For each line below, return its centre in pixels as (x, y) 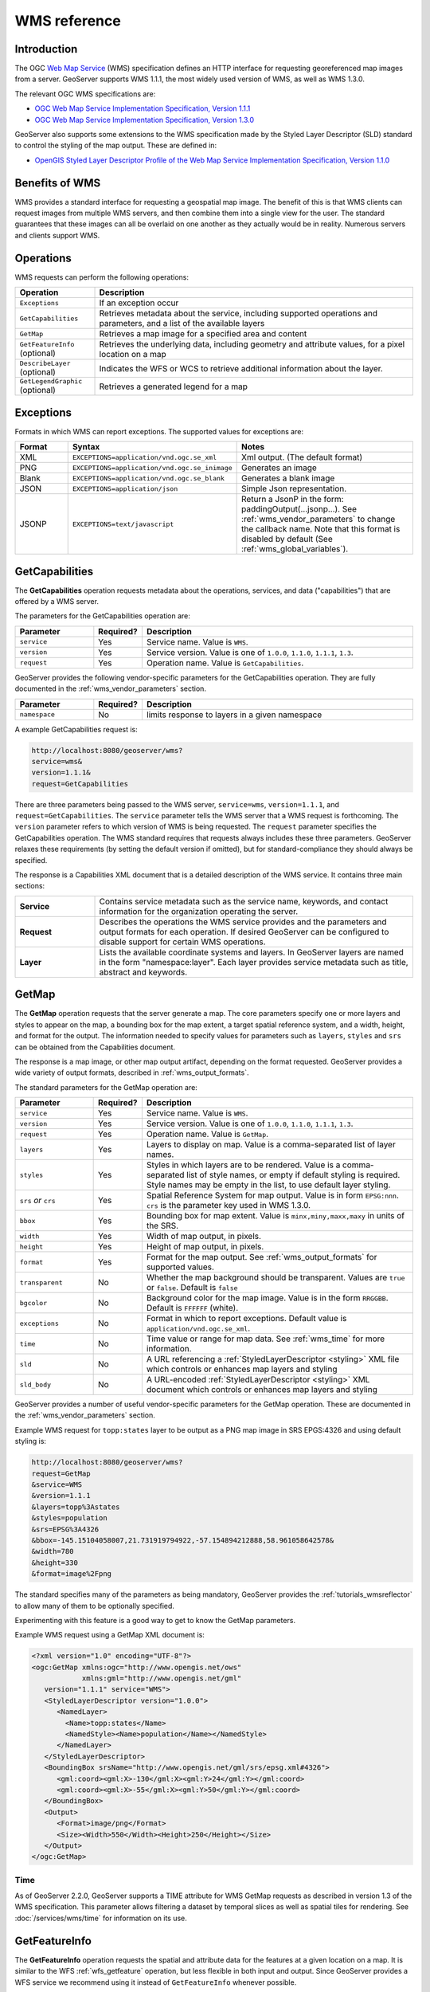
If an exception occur (139, 303)
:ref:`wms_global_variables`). (295, 549)
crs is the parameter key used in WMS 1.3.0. (228, 1206)
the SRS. (162, 1225)
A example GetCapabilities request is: (76, 729)
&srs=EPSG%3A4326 (65, 1529)
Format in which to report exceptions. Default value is (246, 1319)
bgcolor (33, 1303)
